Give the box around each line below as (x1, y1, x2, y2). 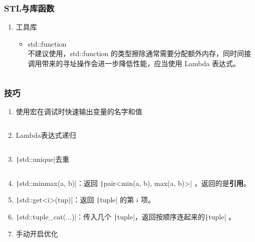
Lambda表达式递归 (16, 130, 76, 140)
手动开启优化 (16, 228, 58, 238)
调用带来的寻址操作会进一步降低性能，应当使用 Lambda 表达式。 (28, 58, 240, 68)
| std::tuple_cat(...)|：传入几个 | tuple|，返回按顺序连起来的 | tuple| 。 (16, 211, 235, 221)
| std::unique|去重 (16, 154, 70, 164)
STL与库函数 (4, 2, 55, 14)
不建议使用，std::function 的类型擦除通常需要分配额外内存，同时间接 (28, 48, 251, 59)
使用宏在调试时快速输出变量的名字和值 (16, 106, 142, 116)
